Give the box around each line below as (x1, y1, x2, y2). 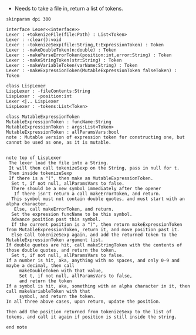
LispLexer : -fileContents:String (6, 88, 91, 94)
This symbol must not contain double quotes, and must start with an (11, 196, 185, 202)
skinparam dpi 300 (6, 16, 51, 22)
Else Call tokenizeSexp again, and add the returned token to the (11, 232, 177, 238)
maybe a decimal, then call (6, 263, 75, 269)
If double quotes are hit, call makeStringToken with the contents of (6, 242, 183, 248)
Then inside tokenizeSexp (8, 170, 72, 176)
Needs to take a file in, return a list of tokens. (14, 5, 123, 12)
